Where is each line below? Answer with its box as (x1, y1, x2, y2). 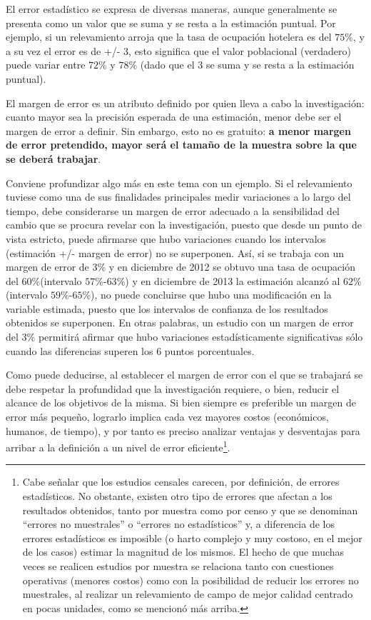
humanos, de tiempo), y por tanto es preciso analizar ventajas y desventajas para (6, 423, 360, 438)
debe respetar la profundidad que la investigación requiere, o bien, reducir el (6, 381, 340, 396)
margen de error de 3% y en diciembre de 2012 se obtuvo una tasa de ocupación (6, 259, 355, 274)
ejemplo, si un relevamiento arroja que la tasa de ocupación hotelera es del (6, 29, 332, 44)
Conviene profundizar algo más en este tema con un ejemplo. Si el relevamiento (6, 175, 352, 190)
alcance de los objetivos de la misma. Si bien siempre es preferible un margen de (6, 395, 356, 410)
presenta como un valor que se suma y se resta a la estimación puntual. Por (6, 15, 336, 30)
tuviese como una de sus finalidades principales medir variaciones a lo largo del (6, 189, 351, 204)
